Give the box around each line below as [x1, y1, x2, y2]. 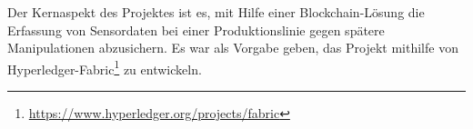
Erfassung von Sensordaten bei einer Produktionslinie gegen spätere [7, 20, 385, 39]
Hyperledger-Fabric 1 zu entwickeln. [7, 56, 202, 78]
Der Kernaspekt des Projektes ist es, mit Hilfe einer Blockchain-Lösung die [7, 3, 425, 21]
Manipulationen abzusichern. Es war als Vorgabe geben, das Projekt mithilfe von [7, 38, 458, 57]
